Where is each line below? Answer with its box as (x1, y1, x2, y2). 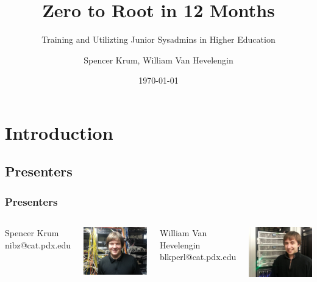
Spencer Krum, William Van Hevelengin (84, 53, 233, 66)
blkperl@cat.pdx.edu (159, 250, 237, 263)
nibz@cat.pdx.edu (5, 238, 71, 251)
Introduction (5, 120, 113, 145)
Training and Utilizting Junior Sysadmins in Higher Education (41, 33, 276, 46)
